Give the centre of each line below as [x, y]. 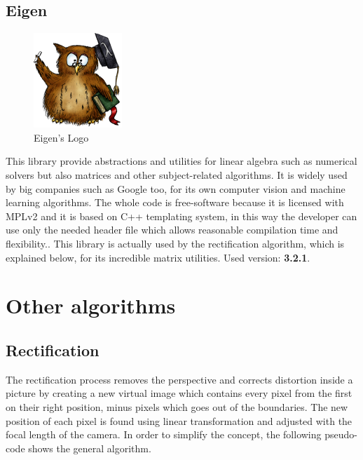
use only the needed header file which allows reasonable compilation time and [172, 230]
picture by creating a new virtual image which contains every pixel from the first [179, 393]
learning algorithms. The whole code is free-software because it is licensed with [175, 202]
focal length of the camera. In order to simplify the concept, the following [164, 434]
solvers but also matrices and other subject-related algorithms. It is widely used [177, 174]
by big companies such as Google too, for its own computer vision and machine [176, 188]
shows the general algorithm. [90, 448]
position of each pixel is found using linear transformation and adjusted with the [179, 420]
